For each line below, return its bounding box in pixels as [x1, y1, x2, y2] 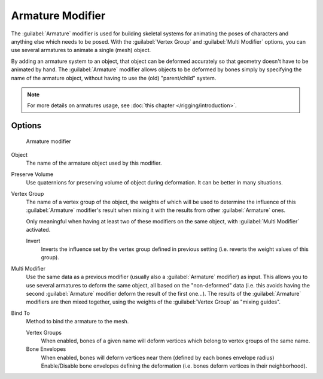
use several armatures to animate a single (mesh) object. [11, 47, 151, 54]
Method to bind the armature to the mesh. [26, 318, 129, 325]
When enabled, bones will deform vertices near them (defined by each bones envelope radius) [41, 354, 275, 361]
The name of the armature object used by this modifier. [26, 159, 162, 167]
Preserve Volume [11, 171, 54, 178]
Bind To [11, 309, 30, 317]
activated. [26, 226, 51, 234]
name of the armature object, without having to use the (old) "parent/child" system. [11, 74, 217, 81]
